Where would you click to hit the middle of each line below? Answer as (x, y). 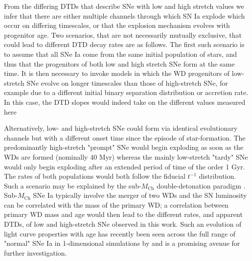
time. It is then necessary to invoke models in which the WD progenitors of (117, 73)
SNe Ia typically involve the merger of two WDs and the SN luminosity (140, 195)
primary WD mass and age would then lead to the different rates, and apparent (123, 214)
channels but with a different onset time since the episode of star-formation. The (125, 137)
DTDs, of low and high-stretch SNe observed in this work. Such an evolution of (123, 224)
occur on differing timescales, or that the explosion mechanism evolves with (117, 25)
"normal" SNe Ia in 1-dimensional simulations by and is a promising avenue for (122, 243)
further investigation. (35, 252)
